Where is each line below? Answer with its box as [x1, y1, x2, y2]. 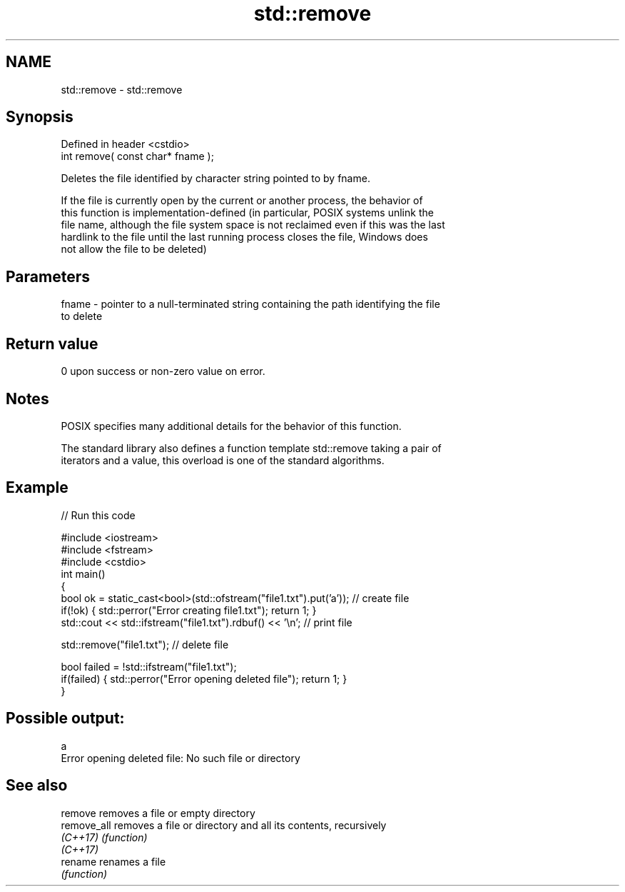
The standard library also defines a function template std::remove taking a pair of [61, 441, 442, 454]
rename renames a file [61, 855, 166, 868]
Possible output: [6, 709, 125, 728]
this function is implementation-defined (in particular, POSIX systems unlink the [61, 206, 434, 219]
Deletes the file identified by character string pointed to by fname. [61, 172, 370, 185]
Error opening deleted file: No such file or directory [61, 751, 300, 764]
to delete [61, 310, 103, 323]
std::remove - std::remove [61, 83, 183, 96]
